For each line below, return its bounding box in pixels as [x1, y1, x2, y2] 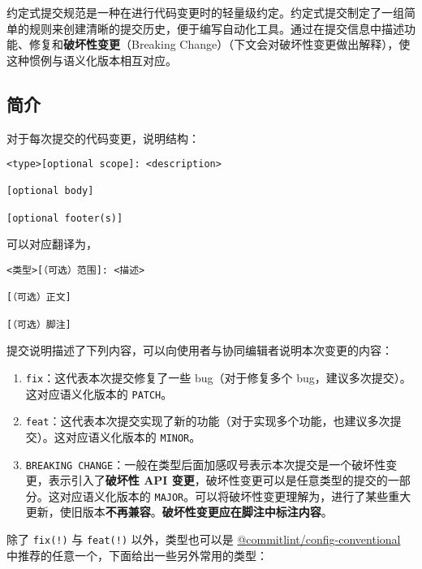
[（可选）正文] [6, 291, 71, 304]
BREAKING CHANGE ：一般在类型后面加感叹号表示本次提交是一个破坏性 [25, 455, 386, 472]
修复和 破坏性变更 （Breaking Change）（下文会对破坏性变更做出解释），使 [28, 36, 411, 53]
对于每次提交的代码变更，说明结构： [6, 129, 200, 146]
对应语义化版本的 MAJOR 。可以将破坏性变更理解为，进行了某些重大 [59, 487, 411, 504]
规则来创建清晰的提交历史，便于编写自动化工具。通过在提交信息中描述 [28, 19, 404, 37]
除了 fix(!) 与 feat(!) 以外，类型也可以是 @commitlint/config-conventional [6, 531, 401, 548]
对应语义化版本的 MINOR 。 [65, 428, 201, 445]
